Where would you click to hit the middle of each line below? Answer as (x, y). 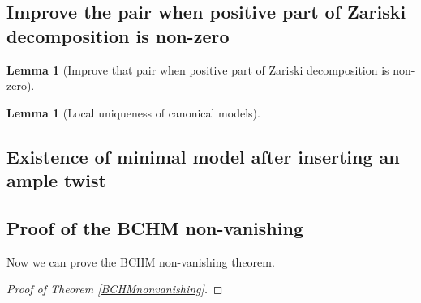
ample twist (56, 180)
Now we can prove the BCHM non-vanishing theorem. (141, 261)
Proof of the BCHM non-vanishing (155, 227)
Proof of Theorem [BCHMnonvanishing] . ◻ (115, 289)
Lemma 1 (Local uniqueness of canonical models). (133, 112)
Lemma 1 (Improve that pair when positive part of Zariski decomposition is (198, 69)
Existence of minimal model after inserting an (203, 156)
